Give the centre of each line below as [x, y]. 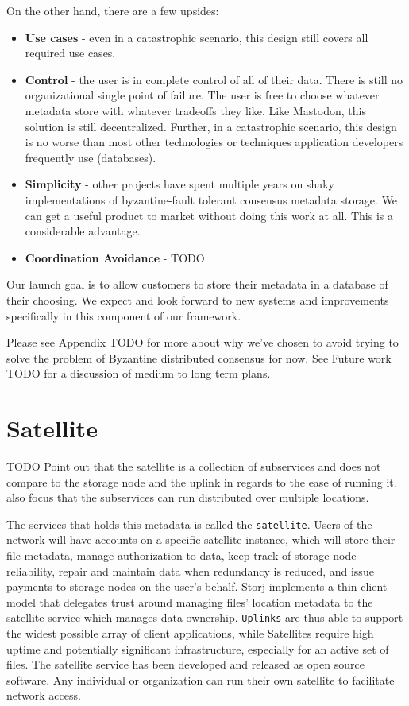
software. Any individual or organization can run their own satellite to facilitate [201, 679]
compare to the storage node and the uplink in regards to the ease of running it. [202, 481]
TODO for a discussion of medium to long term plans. [139, 373]
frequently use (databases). [91, 157]
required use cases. [70, 53]
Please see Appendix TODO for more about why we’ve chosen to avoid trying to [203, 342]
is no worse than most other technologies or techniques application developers [214, 142]
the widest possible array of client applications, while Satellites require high [190, 633]
